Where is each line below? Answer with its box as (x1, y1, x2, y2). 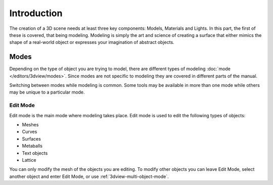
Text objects (22, 150, 48, 156)
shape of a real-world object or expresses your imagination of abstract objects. (9, 39, 174, 45)
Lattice (22, 157, 36, 163)
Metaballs (22, 143, 43, 149)
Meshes (22, 121, 39, 127)
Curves (22, 129, 37, 135)
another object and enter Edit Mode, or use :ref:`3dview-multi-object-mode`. (9, 173, 169, 179)
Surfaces (22, 135, 41, 142)
